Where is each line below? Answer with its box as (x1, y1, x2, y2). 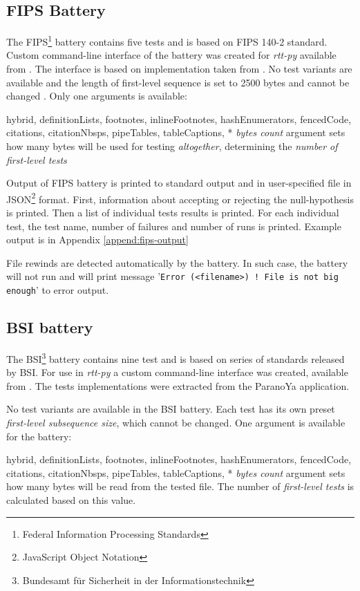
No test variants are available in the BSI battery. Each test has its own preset (6, 402, 335, 416)
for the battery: (6, 429, 72, 443)
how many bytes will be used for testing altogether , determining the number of (6, 139, 338, 153)
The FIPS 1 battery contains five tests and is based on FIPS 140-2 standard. (6, 32, 328, 48)
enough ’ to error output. (6, 283, 109, 297)
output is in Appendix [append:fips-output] (6, 232, 189, 247)
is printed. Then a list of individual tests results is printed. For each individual (6, 205, 339, 220)
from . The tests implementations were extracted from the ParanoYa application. (6, 378, 350, 393)
